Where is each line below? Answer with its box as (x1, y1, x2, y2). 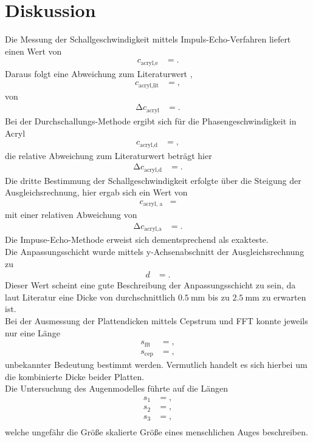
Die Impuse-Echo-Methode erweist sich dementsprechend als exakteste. (5, 233, 269, 246)
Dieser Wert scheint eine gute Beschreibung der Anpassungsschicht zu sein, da (5, 279, 296, 291)
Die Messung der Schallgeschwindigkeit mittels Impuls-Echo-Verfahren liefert (5, 33, 291, 46)
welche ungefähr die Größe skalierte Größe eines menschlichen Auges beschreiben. (5, 426, 308, 438)
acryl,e (140, 59, 158, 66)
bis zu (207, 290, 230, 303)
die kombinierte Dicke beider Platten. (5, 370, 145, 382)
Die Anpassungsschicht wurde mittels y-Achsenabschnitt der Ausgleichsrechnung (5, 245, 304, 258)
